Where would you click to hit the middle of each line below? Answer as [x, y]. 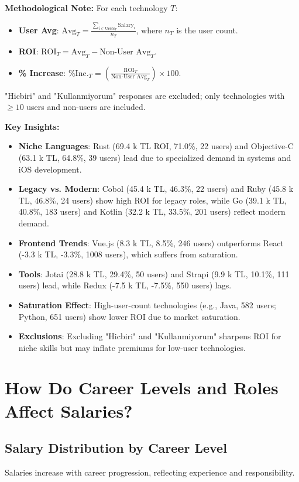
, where [149, 30]
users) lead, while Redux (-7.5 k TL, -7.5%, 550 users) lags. [125, 285]
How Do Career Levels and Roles [142, 388]
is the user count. [207, 30]
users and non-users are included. [86, 107]
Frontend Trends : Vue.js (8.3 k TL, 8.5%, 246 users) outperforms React [151, 242]
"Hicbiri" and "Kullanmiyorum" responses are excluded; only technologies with [145, 95]
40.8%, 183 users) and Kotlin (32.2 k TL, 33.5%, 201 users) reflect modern [152, 211]
